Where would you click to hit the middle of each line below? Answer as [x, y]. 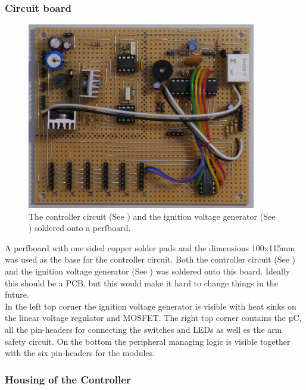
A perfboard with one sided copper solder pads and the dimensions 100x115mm [150, 247]
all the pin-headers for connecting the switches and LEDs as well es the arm [143, 329]
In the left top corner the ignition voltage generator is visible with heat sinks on [151, 306]
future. [17, 294]
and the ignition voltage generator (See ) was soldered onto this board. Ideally [148, 271]
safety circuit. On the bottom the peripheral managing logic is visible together [148, 341]
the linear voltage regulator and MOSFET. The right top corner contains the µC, [153, 318]
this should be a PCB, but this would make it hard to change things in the [141, 283]
